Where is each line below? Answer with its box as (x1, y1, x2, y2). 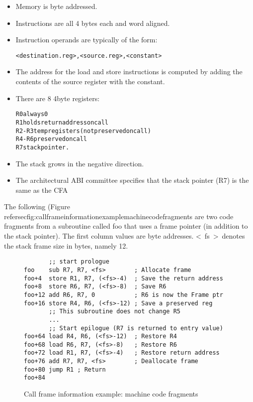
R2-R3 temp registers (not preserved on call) (15, 127, 151, 134)
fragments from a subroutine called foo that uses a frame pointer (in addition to (4, 221, 248, 231)
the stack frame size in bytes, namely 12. (4, 240, 128, 251)
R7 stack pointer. (15, 143, 70, 151)
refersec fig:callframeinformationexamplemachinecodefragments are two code (4, 211, 234, 221)
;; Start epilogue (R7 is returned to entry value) (49, 324, 223, 332)
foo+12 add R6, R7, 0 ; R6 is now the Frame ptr (24, 291, 223, 298)
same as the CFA (15, 184, 68, 195)
